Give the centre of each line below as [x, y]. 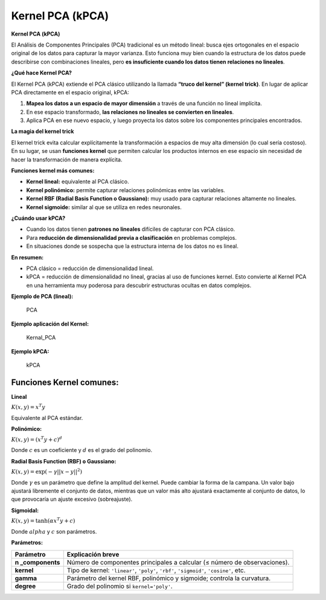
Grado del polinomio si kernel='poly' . [120, 586]
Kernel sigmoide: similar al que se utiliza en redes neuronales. [104, 207]
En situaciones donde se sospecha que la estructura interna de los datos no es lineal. [132, 246]
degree [25, 586]
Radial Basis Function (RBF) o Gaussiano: [64, 461]
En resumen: [27, 257]
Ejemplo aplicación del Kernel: [50, 324]
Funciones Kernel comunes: [65, 382]
